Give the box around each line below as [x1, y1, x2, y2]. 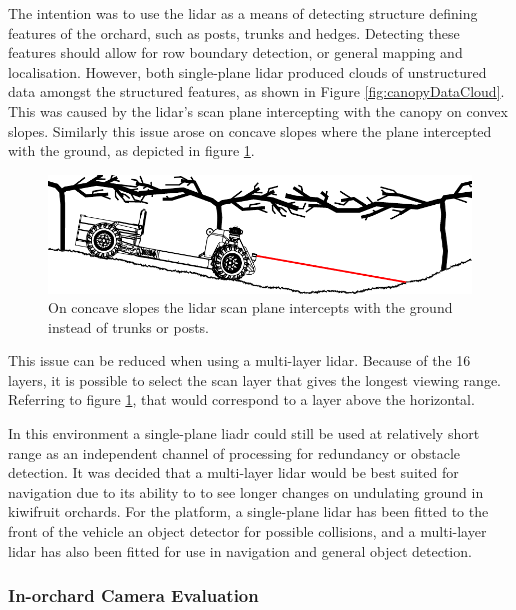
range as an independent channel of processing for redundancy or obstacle [8, 442, 461, 463]
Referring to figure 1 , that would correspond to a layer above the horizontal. [8, 389, 475, 410]
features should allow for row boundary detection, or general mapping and [8, 42, 463, 63]
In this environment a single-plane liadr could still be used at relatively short [8, 423, 480, 444]
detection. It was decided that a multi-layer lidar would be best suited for [8, 462, 459, 483]
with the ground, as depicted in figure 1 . [8, 140, 255, 161]
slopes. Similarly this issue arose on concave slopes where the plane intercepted [8, 120, 492, 141]
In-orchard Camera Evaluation [8, 583, 259, 608]
